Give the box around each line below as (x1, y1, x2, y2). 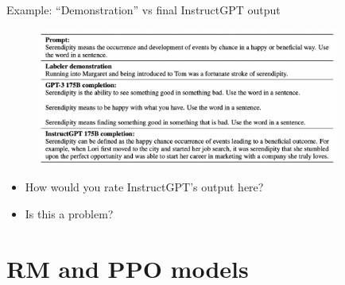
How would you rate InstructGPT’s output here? (25, 179, 264, 195)
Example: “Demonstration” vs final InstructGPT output (6, 2, 281, 17)
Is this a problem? (25, 206, 114, 222)
